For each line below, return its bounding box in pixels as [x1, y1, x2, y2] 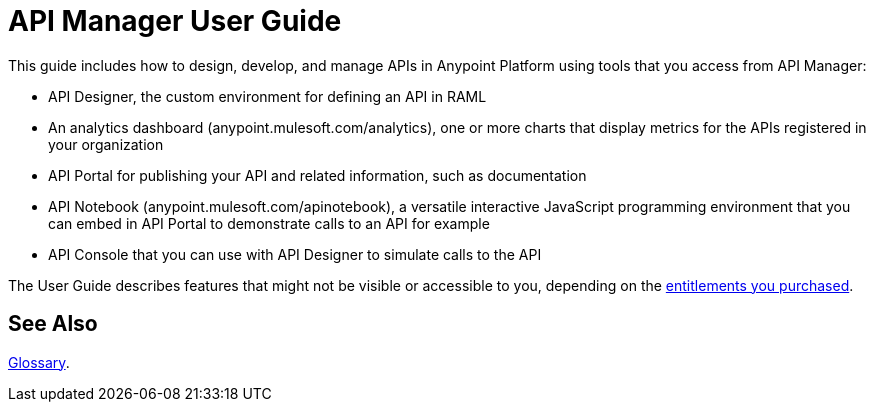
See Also [8, 311, 98, 337]
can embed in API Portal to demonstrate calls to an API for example [48, 214, 490, 232]
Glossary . [8, 353, 70, 371]
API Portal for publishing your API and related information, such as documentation [48, 166, 587, 184]
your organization [48, 135, 164, 153]
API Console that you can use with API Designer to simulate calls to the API [48, 245, 542, 263]
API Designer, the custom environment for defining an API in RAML [48, 87, 487, 105]
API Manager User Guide [8, 4, 342, 38]
